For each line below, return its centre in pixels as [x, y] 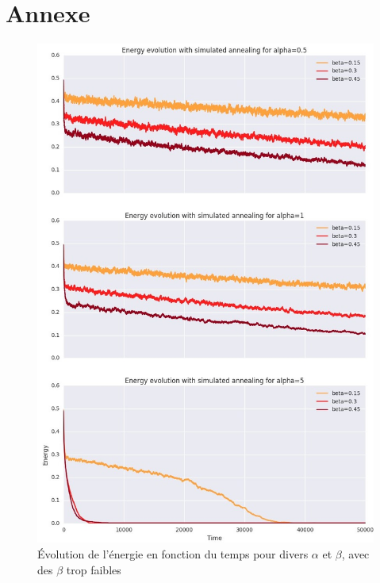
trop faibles [94, 569]
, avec [355, 553]
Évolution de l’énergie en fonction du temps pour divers [173, 553]
